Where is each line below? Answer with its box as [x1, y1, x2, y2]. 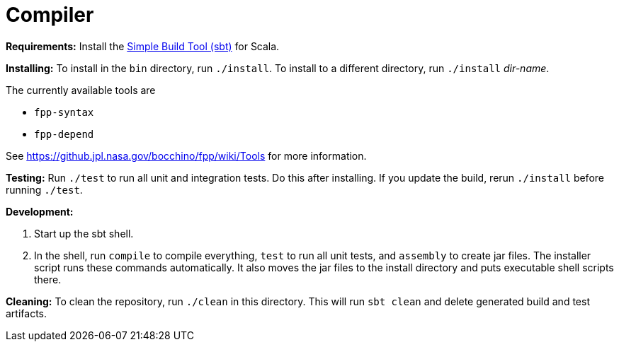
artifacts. [6, 307, 47, 319]
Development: [6, 205, 74, 218]
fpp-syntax [34, 106, 94, 118]
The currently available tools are [6, 83, 156, 96]
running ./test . [6, 183, 83, 196]
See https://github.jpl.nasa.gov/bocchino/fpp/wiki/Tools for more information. [6, 149, 367, 162]
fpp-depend [34, 128, 94, 140]
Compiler [6, 3, 94, 27]
